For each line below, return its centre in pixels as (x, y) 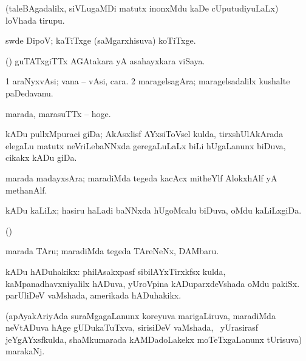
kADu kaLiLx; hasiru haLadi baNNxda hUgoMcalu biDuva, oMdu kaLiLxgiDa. (154, 210)
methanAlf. (26, 190)
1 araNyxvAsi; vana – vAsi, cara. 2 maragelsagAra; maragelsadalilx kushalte (148, 81)
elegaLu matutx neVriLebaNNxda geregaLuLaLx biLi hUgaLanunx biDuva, (146, 145)
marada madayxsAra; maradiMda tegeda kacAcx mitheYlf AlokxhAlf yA (141, 177)
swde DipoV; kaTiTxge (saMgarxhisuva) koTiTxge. (101, 40)
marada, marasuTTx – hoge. (58, 113)
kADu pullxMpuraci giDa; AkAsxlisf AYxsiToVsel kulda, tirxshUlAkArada (144, 134)
